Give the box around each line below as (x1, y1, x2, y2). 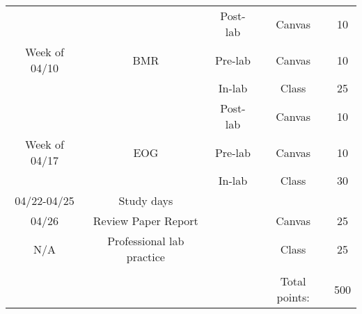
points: (276, 289, 310, 305)
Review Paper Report (93, 213, 198, 229)
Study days (118, 192, 173, 208)
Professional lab (107, 233, 184, 249)
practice (126, 249, 165, 265)
